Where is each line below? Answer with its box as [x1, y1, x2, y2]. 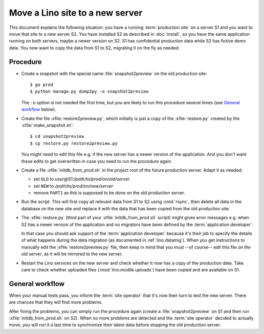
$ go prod [30, 82, 53, 88]
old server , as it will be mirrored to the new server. [21, 251, 123, 257]
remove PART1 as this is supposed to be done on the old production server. [33, 190, 185, 196]
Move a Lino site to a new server [9, 7, 143, 18]
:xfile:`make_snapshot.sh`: [21, 122, 74, 128]
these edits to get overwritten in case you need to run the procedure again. [21, 158, 173, 164]
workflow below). [21, 107, 56, 112]
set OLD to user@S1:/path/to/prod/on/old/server [33, 176, 130, 182]
